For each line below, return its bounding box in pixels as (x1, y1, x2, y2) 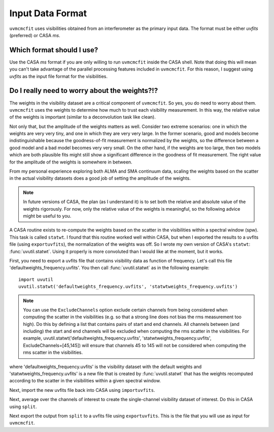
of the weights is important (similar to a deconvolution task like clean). (9, 114, 156, 120)
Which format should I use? (9, 46, 98, 54)
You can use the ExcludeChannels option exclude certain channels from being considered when (23, 307, 228, 313)
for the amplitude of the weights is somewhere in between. (9, 159, 132, 165)
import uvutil (18, 277, 53, 282)
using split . (9, 404, 38, 410)
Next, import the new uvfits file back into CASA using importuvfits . (9, 387, 155, 393)
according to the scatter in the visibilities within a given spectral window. (9, 378, 161, 384)
